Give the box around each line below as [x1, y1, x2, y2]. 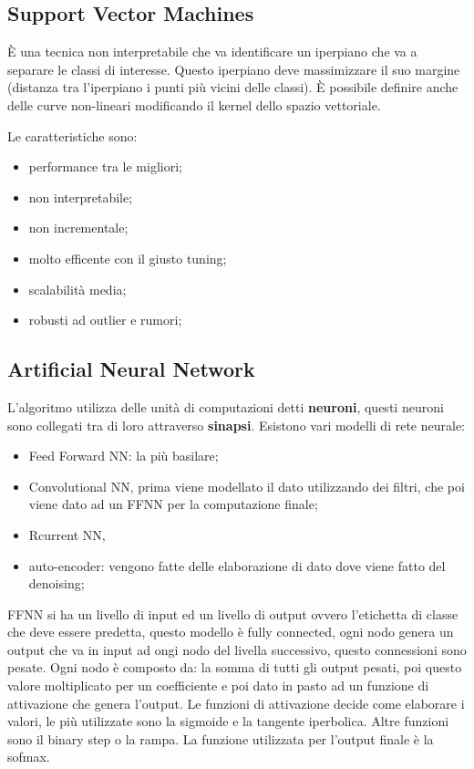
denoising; [28, 574, 85, 593]
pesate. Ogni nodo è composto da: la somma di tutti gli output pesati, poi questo [7, 658, 462, 677]
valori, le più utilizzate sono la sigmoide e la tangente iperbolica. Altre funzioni [7, 712, 449, 731]
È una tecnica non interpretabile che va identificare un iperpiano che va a [7, 42, 417, 61]
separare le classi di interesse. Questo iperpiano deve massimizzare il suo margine [7, 59, 460, 78]
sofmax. [7, 747, 50, 766]
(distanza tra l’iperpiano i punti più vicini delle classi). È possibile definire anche [7, 78, 459, 97]
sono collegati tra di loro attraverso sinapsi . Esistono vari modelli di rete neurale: [7, 415, 465, 434]
